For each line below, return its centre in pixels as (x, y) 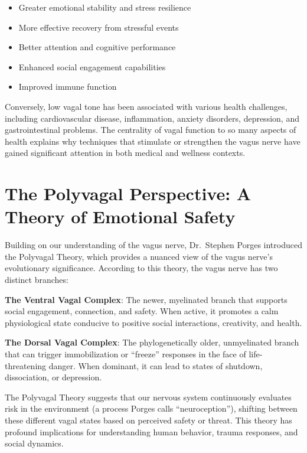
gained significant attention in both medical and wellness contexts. (125, 153)
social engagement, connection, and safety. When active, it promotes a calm (142, 311)
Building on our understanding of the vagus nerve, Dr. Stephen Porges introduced (153, 245)
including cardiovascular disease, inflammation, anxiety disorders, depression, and (152, 118)
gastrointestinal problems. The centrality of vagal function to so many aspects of (151, 130)
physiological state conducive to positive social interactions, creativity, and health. (153, 322)
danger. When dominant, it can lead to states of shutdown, (156, 365)
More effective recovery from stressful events (99, 27)
